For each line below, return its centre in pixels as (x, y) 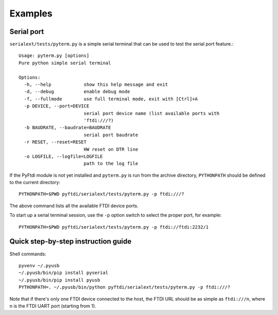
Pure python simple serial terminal (65, 63)
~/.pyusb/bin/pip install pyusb (59, 280)
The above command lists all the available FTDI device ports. (74, 206)
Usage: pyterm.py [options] (54, 56)
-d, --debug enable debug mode (77, 92)
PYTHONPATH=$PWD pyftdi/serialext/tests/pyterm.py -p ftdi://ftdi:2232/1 (114, 227)
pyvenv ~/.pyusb (39, 265)
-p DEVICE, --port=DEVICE (57, 106)
